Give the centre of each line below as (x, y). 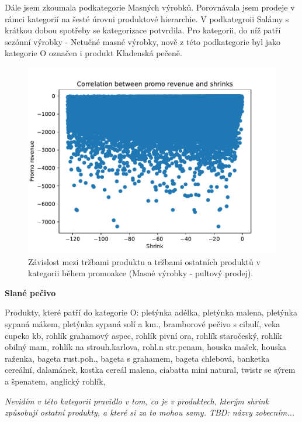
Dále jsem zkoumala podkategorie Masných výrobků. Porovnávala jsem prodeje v (150, 7)
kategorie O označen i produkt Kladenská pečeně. (93, 53)
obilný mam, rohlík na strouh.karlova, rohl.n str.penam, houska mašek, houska (146, 347)
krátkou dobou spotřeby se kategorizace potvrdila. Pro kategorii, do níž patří (143, 30)
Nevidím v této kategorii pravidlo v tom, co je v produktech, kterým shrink (137, 401)
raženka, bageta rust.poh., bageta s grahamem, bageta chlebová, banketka (137, 358)
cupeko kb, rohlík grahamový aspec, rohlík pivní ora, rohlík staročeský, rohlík (143, 335)
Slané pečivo (30, 292)
